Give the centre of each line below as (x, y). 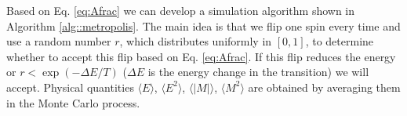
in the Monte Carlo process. (73, 102)
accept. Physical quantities (70, 87)
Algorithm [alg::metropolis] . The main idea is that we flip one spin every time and (203, 25)
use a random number (59, 41)
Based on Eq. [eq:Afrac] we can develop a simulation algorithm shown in (181, 10)
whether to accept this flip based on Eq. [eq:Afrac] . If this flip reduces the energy (201, 56)
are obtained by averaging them (324, 87)
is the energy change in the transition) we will (258, 72)
